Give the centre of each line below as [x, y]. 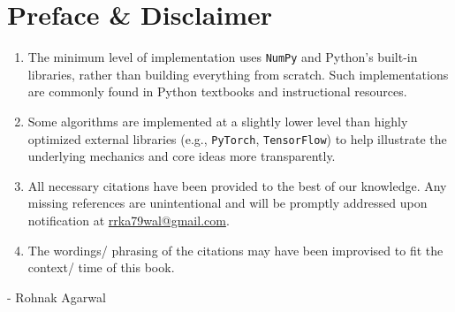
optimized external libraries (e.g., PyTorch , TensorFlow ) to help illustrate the [237, 138]
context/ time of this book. [101, 267]
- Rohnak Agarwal [57, 297]
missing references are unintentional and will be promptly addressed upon [227, 203]
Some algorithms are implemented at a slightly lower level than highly [218, 121]
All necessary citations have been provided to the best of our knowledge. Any [237, 185]
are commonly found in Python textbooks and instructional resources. [217, 91]
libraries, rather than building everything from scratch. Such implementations [238, 74]
